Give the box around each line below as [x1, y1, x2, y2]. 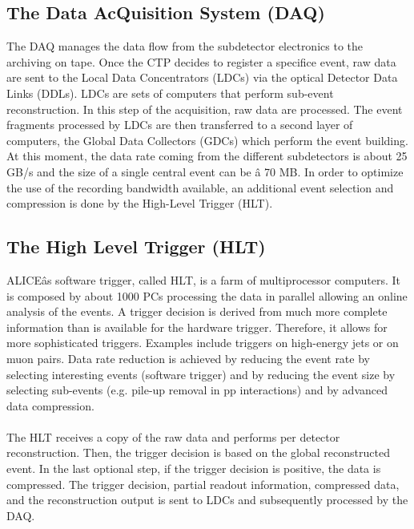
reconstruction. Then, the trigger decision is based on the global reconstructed [6, 444, 390, 461]
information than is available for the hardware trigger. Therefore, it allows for [6, 318, 388, 335]
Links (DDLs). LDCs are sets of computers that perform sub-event [6, 84, 334, 101]
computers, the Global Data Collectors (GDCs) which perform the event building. [6, 131, 408, 148]
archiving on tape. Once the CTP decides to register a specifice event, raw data [6, 53, 396, 70]
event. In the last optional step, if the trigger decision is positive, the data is [6, 460, 381, 477]
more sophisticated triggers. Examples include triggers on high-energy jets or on [6, 334, 399, 351]
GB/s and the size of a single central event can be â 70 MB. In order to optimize [6, 163, 404, 180]
